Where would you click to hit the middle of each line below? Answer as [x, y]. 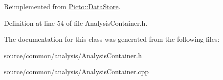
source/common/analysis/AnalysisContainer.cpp [77, 72]
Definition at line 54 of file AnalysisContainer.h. [76, 23]
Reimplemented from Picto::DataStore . [62, 6]
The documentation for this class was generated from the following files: [112, 39]
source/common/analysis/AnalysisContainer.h [73, 55]
